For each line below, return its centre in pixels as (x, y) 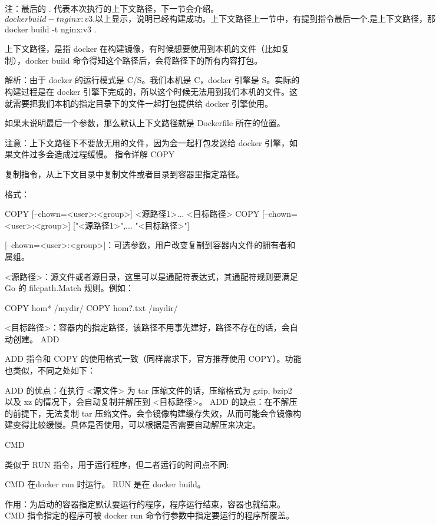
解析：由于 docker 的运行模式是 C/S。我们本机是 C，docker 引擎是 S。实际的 (152, 80)
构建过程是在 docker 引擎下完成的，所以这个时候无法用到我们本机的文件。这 (151, 91)
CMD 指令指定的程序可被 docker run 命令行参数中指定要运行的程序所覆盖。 (150, 515)
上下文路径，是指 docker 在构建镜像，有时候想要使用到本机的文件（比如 (143, 49)
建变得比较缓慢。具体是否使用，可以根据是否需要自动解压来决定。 (133, 425)
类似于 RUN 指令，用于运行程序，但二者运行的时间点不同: (117, 464)
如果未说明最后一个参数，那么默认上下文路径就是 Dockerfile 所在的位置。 (145, 123)
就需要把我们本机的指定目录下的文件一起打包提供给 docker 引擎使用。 (139, 103)
